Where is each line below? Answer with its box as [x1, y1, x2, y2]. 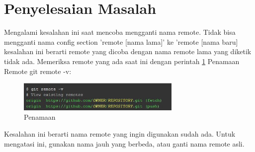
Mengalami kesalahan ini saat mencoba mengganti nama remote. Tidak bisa [4, 27, 236, 37]
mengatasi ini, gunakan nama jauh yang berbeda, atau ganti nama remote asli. [4, 138, 245, 149]
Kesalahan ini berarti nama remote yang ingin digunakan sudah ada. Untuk [4, 129, 236, 139]
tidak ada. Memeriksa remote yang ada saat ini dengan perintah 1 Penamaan [4, 56, 240, 66]
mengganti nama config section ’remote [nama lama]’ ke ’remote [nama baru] [4, 36, 238, 47]
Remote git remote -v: [4, 66, 72, 76]
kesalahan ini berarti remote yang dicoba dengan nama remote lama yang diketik [4, 46, 252, 57]
